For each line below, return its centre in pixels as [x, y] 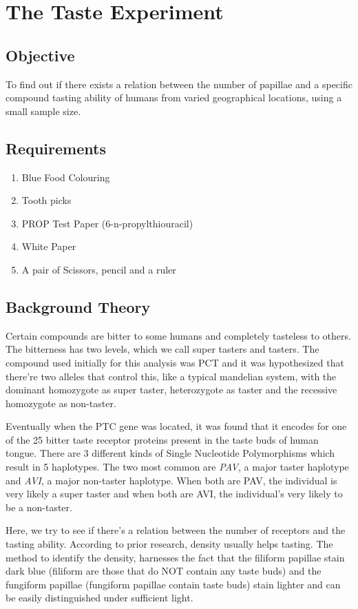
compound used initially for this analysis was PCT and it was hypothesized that [175, 362]
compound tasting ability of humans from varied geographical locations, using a [174, 97]
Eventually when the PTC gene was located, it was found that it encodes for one [176, 426]
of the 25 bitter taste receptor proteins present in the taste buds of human [162, 439]
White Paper [49, 246]
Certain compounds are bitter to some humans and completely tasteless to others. [178, 335]
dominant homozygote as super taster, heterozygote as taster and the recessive [171, 390]
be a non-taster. [39, 507]
